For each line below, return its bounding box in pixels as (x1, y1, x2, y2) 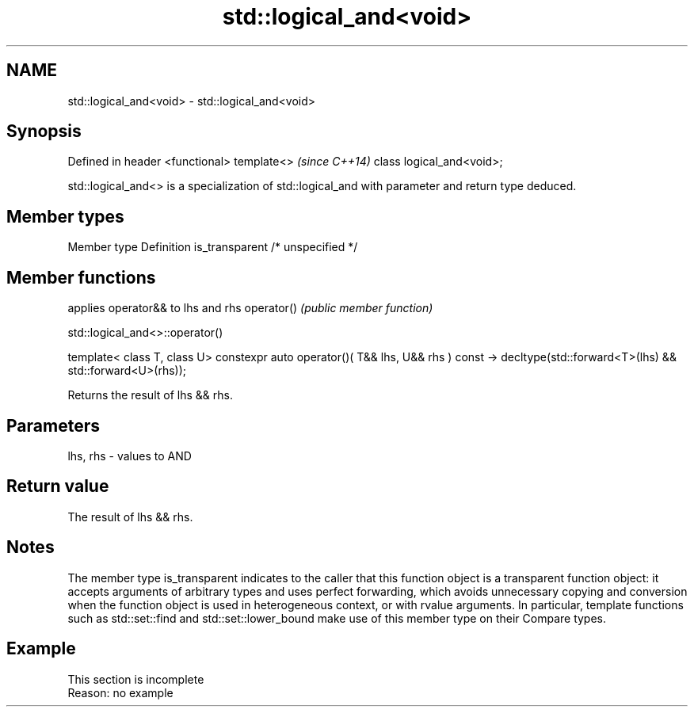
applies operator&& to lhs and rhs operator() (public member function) (67, 301, 433, 315)
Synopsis (6, 121, 82, 142)
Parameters (6, 415, 100, 436)
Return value (6, 476, 109, 497)
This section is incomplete (67, 672, 204, 686)
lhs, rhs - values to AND (67, 448, 192, 463)
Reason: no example (67, 685, 173, 700)
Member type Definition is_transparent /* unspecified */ (67, 240, 358, 254)
